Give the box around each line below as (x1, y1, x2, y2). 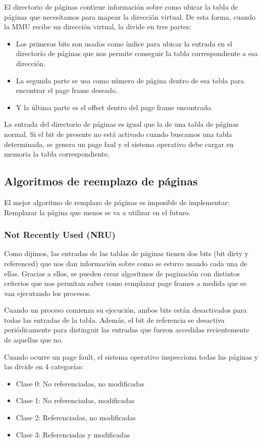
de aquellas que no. (4, 334, 63, 345)
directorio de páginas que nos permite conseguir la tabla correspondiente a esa (16, 48, 258, 59)
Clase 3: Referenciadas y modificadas (16, 429, 130, 439)
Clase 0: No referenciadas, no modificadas (16, 378, 145, 388)
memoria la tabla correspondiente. (4, 149, 110, 159)
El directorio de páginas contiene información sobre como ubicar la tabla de (4, 2, 238, 12)
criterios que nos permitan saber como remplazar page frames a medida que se (4, 278, 247, 288)
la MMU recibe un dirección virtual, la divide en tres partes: (4, 21, 191, 32)
